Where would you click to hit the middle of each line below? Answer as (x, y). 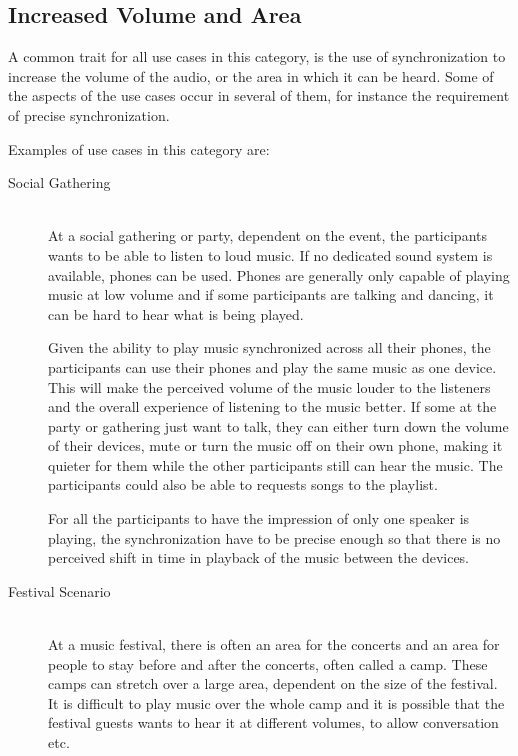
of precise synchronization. (89, 114)
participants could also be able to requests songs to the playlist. (243, 484)
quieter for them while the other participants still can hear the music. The (275, 464)
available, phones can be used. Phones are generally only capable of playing (279, 274)
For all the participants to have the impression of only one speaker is (259, 518)
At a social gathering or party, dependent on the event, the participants (267, 235)
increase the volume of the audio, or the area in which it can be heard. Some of (251, 75)
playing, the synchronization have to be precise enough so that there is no (274, 537)
